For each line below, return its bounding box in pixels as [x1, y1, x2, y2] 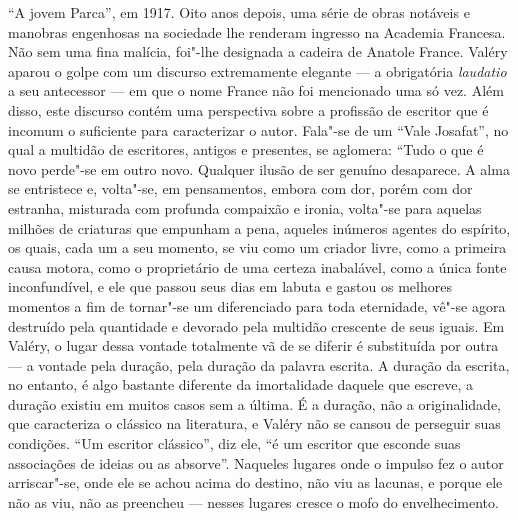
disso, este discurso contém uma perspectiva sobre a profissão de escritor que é [8, 99, 489, 120]
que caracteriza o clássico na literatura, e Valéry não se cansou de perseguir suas [8, 413, 501, 434]
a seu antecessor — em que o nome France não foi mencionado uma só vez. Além [8, 80, 504, 101]
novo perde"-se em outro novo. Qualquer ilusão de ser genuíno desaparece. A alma [8, 158, 510, 179]
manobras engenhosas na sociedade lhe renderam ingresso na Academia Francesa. [8, 21, 506, 42]
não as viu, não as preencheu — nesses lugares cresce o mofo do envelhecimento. [8, 491, 499, 512]
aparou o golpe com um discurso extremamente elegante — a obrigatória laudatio [8, 60, 507, 81]
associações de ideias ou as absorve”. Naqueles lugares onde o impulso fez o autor [8, 452, 504, 473]
